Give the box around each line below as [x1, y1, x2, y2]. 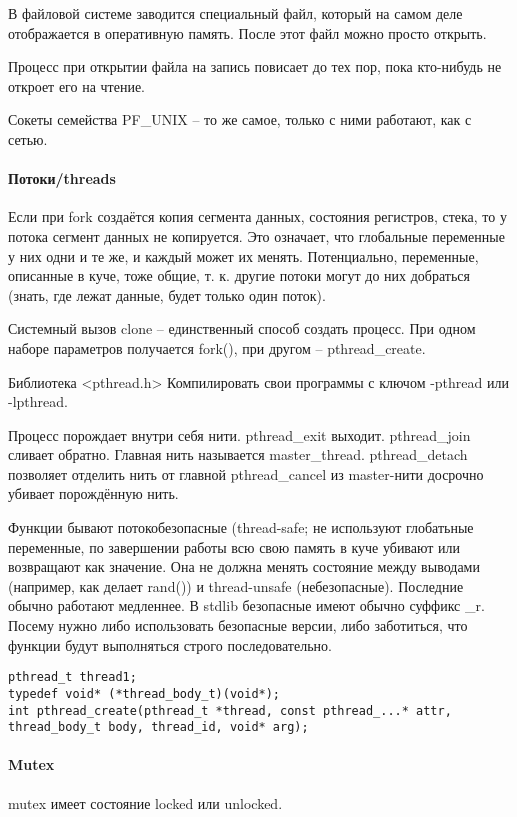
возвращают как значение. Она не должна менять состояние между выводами [8, 556, 480, 577]
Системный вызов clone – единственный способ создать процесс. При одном [8, 318, 476, 339]
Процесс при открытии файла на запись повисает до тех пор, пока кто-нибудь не [8, 56, 502, 77]
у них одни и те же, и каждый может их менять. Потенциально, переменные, [8, 245, 479, 266]
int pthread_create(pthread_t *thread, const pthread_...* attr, [8, 703, 452, 718]
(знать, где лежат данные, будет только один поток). [8, 284, 326, 305]
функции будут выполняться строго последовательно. [8, 634, 332, 655]
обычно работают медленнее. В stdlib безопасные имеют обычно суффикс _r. [8, 595, 485, 616]
